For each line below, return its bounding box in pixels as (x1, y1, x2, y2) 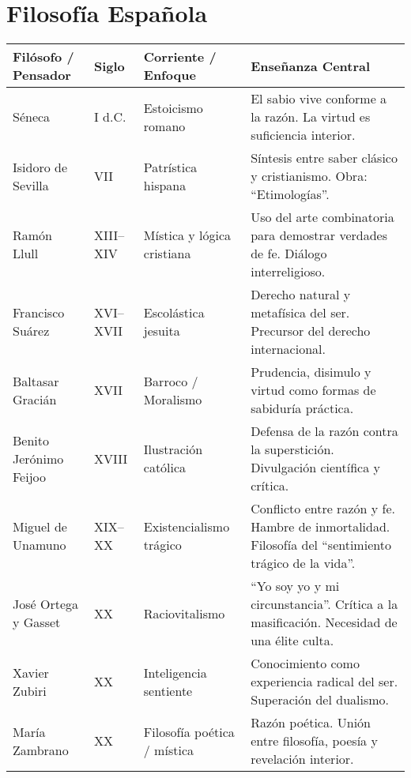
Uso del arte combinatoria (251, 208, 394, 227)
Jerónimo (13, 449, 64, 468)
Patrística (143, 157, 198, 176)
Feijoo (13, 467, 47, 486)
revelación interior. (251, 750, 354, 769)
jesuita (143, 321, 180, 340)
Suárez (13, 321, 50, 340)
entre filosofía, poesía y (251, 731, 378, 750)
